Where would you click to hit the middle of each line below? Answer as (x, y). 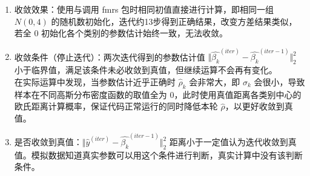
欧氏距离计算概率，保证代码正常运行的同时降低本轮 (116, 106)
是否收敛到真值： (48, 142)
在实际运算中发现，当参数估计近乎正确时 (95, 81)
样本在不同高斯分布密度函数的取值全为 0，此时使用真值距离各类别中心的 (158, 94)
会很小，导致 (279, 81)
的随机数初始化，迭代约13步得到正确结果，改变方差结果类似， (174, 21)
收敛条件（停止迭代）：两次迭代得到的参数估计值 (110, 57)
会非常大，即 (215, 81)
